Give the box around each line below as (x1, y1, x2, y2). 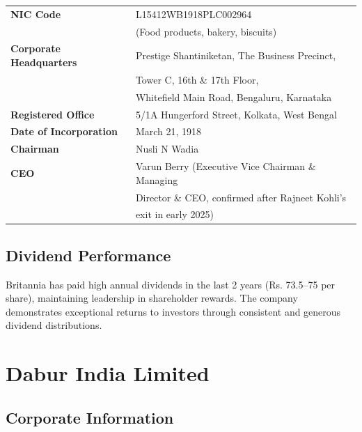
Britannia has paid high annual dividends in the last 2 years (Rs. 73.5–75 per (6, 277, 336, 291)
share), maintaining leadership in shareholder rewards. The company (6, 291, 298, 305)
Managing (135, 172, 178, 187)
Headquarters (10, 55, 77, 70)
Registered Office (10, 107, 95, 121)
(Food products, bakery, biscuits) (135, 24, 277, 38)
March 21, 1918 (135, 124, 202, 139)
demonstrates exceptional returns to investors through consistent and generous (6, 304, 341, 318)
